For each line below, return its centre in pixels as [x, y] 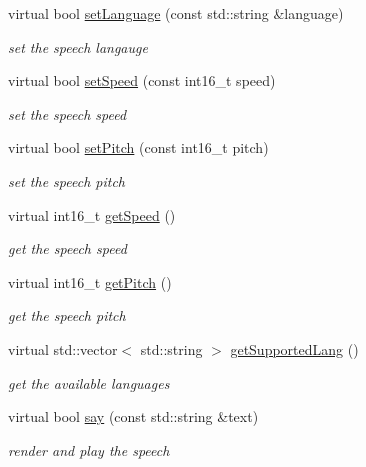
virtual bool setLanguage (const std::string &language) [176, 13]
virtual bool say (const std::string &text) [133, 416]
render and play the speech [89, 449]
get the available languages [89, 382]
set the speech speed [67, 113]
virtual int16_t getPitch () [90, 281]
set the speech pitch [66, 180]
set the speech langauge [78, 46]
